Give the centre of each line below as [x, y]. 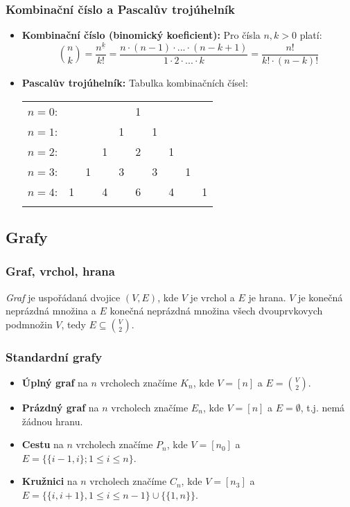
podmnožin [29, 324]
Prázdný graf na [60, 407]
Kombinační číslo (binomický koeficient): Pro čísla [141, 35]
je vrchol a [212, 297]
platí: [311, 35]
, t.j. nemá [323, 407]
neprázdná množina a [51, 311]
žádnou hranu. [52, 421]
